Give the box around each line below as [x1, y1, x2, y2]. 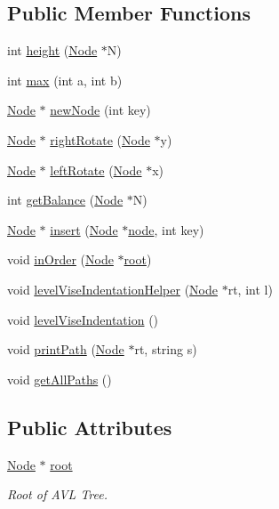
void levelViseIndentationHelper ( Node [7, 279, 218, 298]
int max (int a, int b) [7, 70, 123, 89]
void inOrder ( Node [7, 250, 114, 269]
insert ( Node [50, 220, 118, 238]
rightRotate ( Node [50, 130, 150, 149]
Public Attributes [7, 413, 172, 440]
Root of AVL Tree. [7, 485, 108, 504]
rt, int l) [227, 279, 273, 298]
